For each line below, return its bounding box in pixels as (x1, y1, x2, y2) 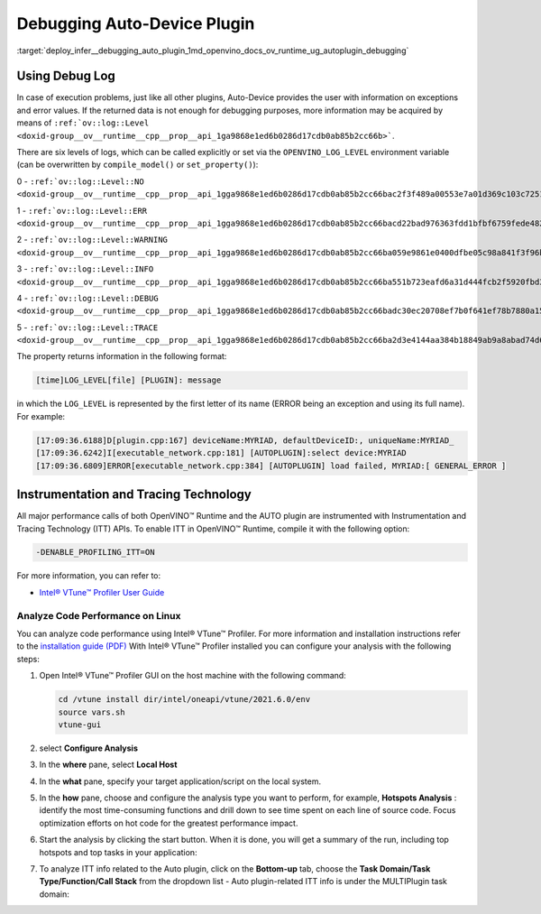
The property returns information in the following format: (16, 351, 227, 362)
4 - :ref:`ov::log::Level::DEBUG (16, 292, 159, 303)
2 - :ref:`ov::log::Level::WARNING (16, 235, 169, 245)
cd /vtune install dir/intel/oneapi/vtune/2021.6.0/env (58, 695, 311, 705)
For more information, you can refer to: (16, 570, 161, 581)
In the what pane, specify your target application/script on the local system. (39, 776, 322, 787)
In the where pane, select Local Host (39, 759, 178, 771)
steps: (16, 653, 40, 664)
